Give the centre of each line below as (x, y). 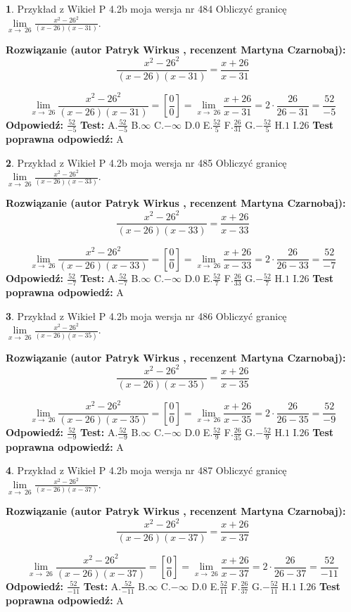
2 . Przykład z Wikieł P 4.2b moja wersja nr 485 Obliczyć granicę (146, 162)
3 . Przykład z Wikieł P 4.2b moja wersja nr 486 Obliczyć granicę (146, 315)
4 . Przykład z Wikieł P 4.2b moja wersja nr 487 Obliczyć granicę (146, 470)
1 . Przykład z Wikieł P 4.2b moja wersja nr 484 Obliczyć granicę (146, 8)
